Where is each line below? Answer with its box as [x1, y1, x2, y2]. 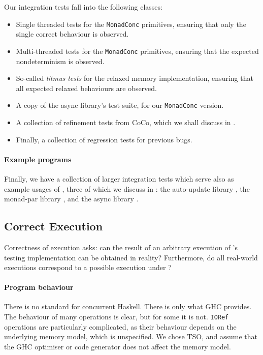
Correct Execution [4, 218, 103, 234]
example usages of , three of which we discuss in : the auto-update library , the [4, 183, 250, 194]
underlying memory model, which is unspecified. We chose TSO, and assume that [4, 331, 258, 342]
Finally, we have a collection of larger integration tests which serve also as [4, 173, 234, 184]
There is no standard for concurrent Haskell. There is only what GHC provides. [4, 301, 252, 312]
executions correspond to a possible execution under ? [4, 262, 172, 273]
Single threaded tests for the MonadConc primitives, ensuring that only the [16, 18, 246, 29]
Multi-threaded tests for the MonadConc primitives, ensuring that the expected [16, 45, 259, 56]
